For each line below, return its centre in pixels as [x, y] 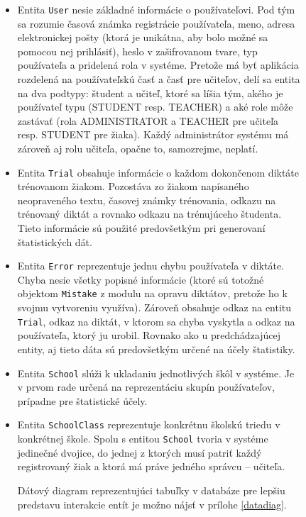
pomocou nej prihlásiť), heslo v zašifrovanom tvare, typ [137, 51]
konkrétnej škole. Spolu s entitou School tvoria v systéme [143, 439]
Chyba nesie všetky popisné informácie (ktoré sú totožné [141, 279]
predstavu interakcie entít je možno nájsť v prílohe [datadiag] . [152, 504]
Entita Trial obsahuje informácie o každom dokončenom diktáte [158, 172]
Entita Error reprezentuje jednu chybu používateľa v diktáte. [151, 266]
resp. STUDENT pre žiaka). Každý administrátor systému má [153, 134]
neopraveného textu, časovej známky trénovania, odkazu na [147, 200]
